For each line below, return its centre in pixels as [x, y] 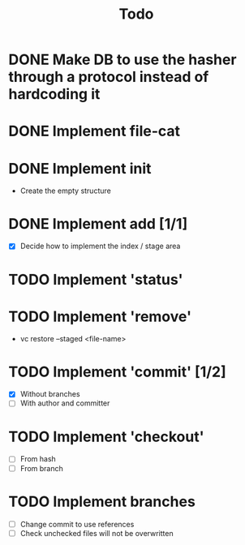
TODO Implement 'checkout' [106, 437]
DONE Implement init [80, 168]
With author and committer [65, 403]
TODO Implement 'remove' [100, 316]
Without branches [50, 394]
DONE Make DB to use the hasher [122, 60]
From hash [38, 459]
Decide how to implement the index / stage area [100, 246]
